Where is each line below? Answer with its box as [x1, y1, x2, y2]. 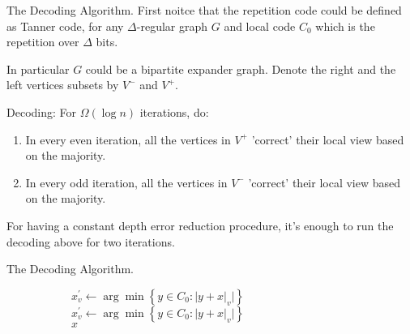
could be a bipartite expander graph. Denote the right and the [85, 60, 396, 77]
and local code [224, 17, 296, 34]
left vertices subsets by [6, 76, 119, 93]
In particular [6, 60, 70, 77]
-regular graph [136, 17, 208, 34]
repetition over [6, 33, 79, 50]
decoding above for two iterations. [6, 233, 175, 250]
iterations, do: [139, 103, 209, 120]
